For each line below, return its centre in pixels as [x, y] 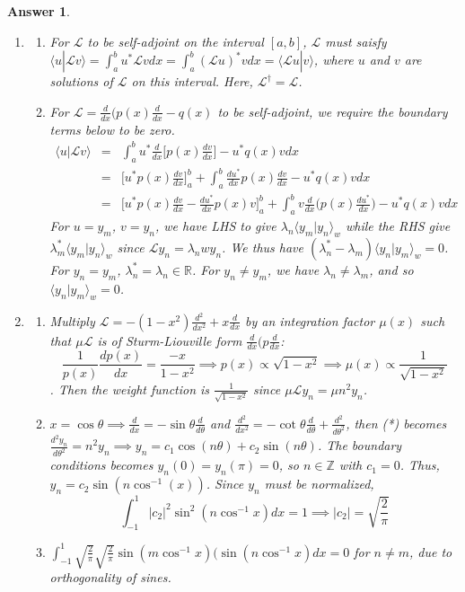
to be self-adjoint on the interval [175, 41]
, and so [391, 269]
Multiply [72, 320]
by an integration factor [310, 320]
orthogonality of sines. [110, 577]
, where [333, 60]
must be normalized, [319, 484]
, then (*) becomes [396, 423]
